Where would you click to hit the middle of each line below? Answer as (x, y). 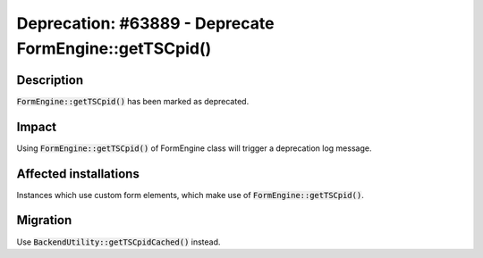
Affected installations (78, 174)
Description (50, 80)
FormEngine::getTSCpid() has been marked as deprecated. (133, 101)
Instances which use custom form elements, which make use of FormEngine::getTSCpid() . (190, 195)
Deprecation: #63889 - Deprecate (145, 23)
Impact (37, 126)
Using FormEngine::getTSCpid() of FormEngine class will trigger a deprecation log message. (194, 148)
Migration (44, 220)
